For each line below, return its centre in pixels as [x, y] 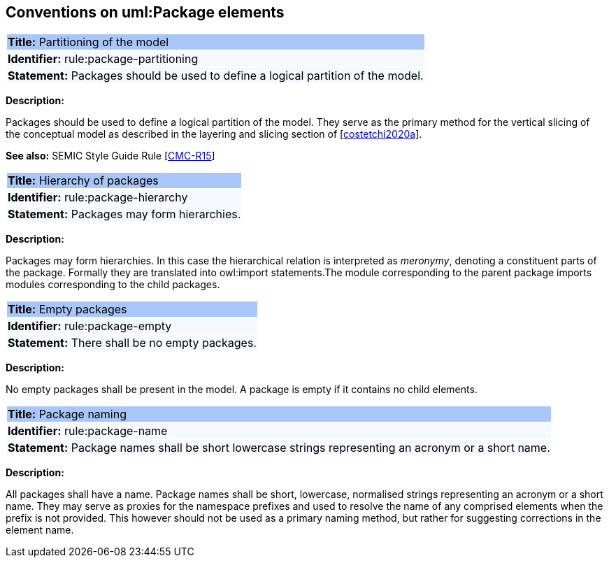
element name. [40, 530]
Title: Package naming [67, 414]
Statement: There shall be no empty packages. [132, 343]
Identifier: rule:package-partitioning [103, 59]
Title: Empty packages [67, 309]
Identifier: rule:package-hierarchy [98, 198]
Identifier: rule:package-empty [90, 326]
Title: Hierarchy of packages [83, 181]
